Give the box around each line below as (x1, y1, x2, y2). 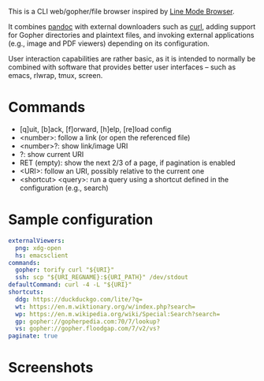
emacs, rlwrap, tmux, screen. (8, 71, 103, 80)
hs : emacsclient (15, 252, 69, 260)
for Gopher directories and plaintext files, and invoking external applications (8, 31, 255, 39)
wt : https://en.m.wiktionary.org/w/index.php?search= (15, 303, 195, 311)
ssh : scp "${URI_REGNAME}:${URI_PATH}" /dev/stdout (15, 274, 189, 282)
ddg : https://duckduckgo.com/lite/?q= (15, 295, 143, 303)
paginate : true (8, 332, 58, 340)
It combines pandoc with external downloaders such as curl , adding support (8, 22, 256, 31)
